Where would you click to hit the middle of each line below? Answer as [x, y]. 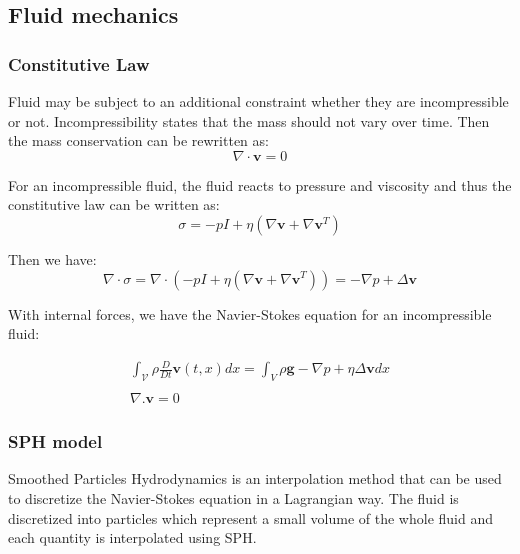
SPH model [55, 441]
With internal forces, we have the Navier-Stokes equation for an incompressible [250, 313]
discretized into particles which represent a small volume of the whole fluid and [251, 517]
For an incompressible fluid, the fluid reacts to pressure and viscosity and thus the [260, 184]
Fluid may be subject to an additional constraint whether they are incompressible [258, 101]
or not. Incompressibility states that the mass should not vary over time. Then [249, 120]
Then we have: [52, 258]
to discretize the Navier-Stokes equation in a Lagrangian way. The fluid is [233, 497]
